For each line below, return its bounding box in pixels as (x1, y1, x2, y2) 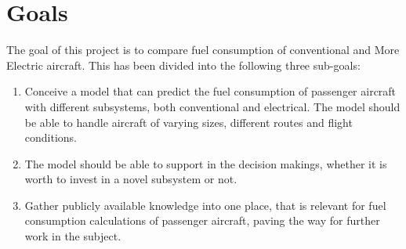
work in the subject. (24, 228, 121, 244)
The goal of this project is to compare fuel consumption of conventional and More (6, 41, 400, 58)
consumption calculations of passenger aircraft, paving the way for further (24, 212, 380, 229)
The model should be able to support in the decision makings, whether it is (24, 155, 387, 171)
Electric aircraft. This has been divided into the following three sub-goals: (6, 56, 361, 73)
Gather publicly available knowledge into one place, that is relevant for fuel (24, 197, 386, 213)
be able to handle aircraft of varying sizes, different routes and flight (24, 114, 353, 130)
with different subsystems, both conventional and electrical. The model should (24, 98, 401, 114)
